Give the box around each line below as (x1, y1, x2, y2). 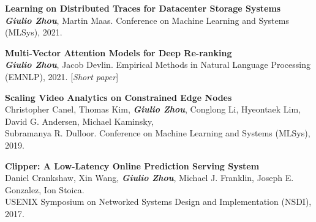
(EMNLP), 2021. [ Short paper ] (5, 70, 119, 83)
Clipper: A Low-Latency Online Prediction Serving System (5, 159, 260, 172)
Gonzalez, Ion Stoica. (5, 183, 85, 196)
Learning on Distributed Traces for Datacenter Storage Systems (5, 2, 281, 14)
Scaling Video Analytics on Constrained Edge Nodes (5, 91, 232, 103)
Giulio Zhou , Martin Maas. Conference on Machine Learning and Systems (5, 13, 289, 26)
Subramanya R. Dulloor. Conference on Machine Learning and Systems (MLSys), (5, 127, 310, 139)
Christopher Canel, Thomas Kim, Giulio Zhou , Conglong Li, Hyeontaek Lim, (5, 103, 301, 116)
